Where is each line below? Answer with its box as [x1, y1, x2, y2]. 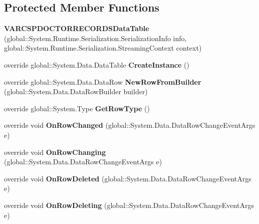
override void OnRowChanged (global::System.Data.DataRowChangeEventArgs [4, 120, 255, 130]
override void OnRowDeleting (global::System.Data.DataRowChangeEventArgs [4, 199, 254, 210]
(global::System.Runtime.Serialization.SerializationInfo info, [4, 33, 187, 43]
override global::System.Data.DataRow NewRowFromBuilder [4, 76, 201, 87]
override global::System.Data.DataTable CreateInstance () [4, 59, 189, 70]
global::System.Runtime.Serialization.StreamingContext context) [4, 43, 202, 53]
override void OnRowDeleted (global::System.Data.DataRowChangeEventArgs [4, 173, 251, 183]
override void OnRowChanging [4, 146, 106, 157]
